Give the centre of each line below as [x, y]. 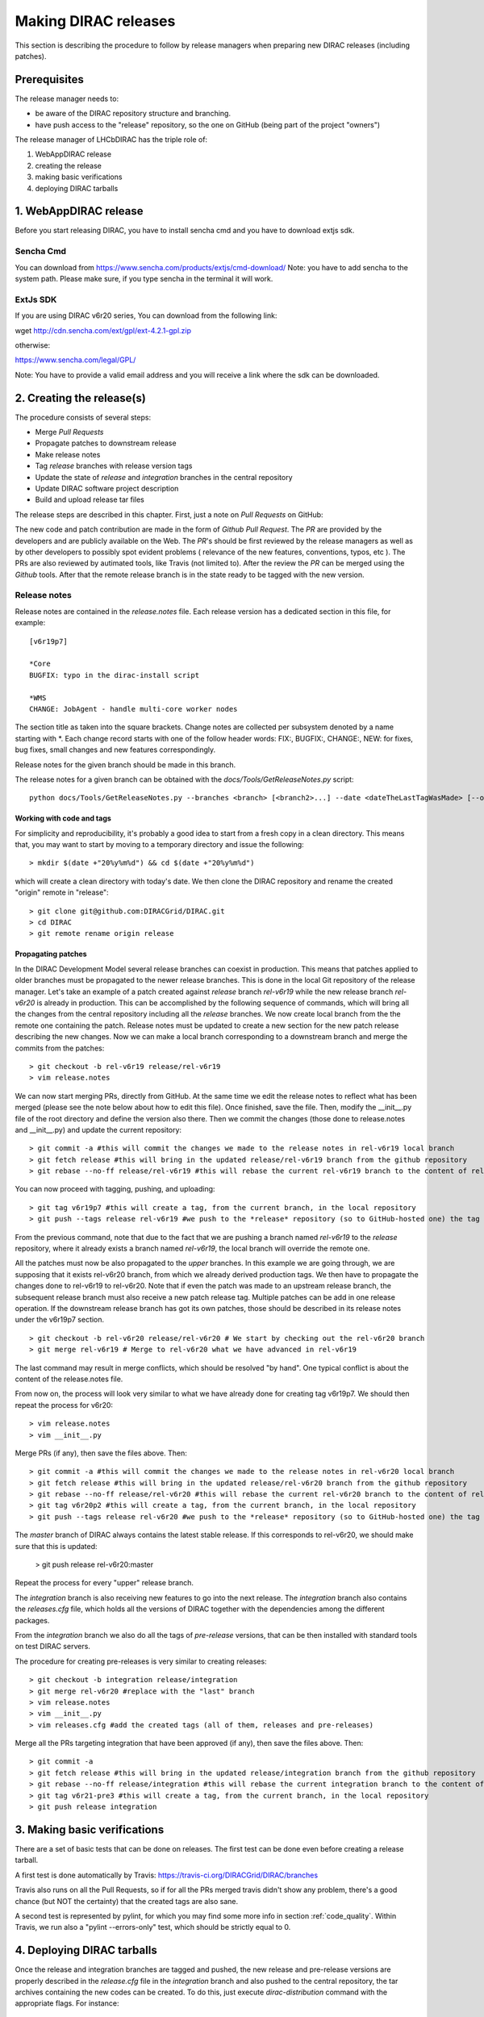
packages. [32, 1620]
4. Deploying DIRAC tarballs [86, 1950]
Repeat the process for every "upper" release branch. [104, 1583]
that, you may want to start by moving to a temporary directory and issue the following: [159, 845]
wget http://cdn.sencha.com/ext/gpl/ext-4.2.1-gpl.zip [103, 330]
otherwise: [33, 345]
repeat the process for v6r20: [64, 1405]
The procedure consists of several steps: [83, 417]
